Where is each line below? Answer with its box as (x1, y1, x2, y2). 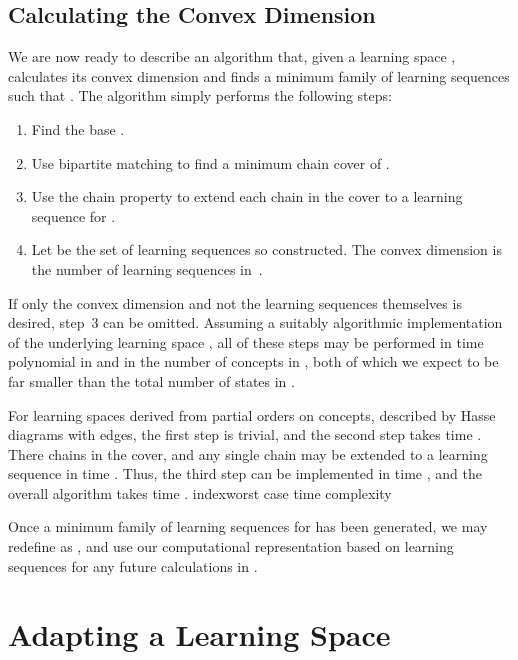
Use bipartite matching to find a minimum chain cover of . (31, 152, 390, 173)
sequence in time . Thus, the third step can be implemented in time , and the (8, 463, 482, 484)
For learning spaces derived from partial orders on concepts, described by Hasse (8, 404, 496, 425)
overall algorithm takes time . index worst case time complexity (8, 482, 392, 503)
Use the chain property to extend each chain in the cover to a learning (31, 186, 463, 207)
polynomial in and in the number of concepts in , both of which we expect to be (8, 351, 499, 372)
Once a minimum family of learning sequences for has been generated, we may (8, 516, 488, 537)
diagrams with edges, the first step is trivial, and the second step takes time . (8, 424, 482, 445)
